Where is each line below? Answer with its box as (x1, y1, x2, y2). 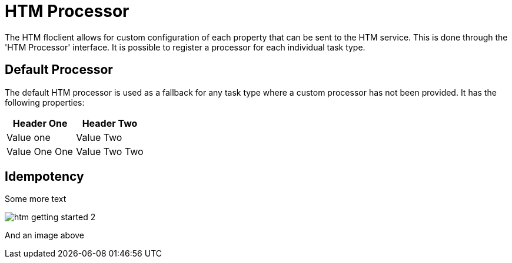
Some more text (5, 194, 67, 204)
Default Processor (5, 62, 113, 77)
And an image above (5, 230, 85, 241)
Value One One (6, 145, 73, 157)
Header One (12, 117, 68, 129)
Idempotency (5, 169, 84, 184)
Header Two (82, 117, 138, 129)
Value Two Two (76, 145, 144, 157)
